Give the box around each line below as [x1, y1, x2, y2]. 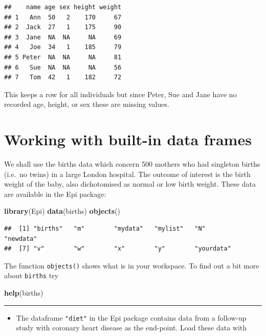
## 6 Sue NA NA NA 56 [4, 63, 122, 71]
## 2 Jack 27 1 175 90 [4, 24, 122, 31]
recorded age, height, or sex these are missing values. [4, 99, 169, 109]
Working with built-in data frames [4, 129, 252, 150]
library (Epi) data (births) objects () [4, 206, 120, 216]
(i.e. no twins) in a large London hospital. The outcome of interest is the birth [4, 168, 251, 179]
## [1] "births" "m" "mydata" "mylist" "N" [4, 225, 206, 233]
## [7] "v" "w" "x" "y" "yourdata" [4, 245, 231, 253]
